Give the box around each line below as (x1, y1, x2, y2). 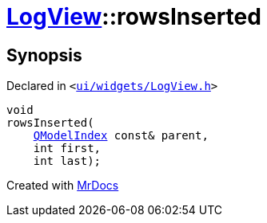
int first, (33, 142, 102, 155)
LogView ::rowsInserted (6, 3, 261, 30)
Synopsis (6, 45, 82, 65)
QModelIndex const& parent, (33, 129, 209, 143)
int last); (33, 155, 102, 168)
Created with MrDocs (6, 178, 119, 193)
